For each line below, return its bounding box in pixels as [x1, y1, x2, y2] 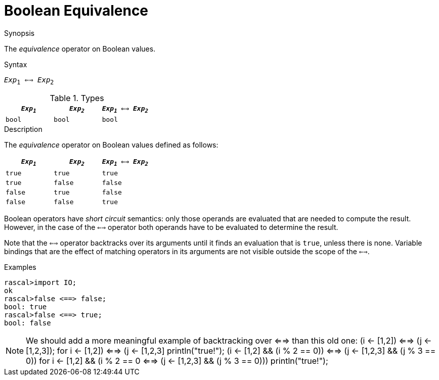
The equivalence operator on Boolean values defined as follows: [4, 140, 218, 150]
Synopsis [4, 28, 35, 37]
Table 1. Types [50, 92, 104, 103]
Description [4, 125, 42, 134]
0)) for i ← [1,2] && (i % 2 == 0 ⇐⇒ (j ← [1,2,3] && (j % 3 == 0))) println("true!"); [26, 355, 328, 366]
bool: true [4, 302, 47, 311]
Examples [4, 262, 36, 271]
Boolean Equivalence [4, 2, 149, 19]
